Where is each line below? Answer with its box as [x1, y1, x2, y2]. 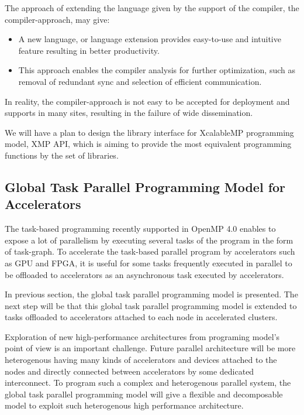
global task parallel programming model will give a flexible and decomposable [5, 387, 283, 400]
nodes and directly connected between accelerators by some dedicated [5, 365, 254, 377]
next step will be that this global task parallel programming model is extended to [5, 299, 297, 311]
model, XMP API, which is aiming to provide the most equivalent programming [5, 138, 292, 150]
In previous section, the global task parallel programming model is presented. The [5, 288, 298, 300]
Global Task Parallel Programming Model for [5, 177, 286, 196]
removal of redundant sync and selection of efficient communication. [18, 75, 262, 87]
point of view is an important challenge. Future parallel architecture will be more [5, 342, 296, 354]
